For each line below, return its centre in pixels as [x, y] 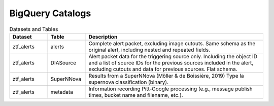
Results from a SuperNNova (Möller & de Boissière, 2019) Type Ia [166, 76]
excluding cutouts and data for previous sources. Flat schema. [163, 69]
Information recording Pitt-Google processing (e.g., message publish [171, 89]
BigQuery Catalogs [50, 13]
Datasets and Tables [34, 29]
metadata [62, 92]
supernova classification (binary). [129, 82]
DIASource [63, 62]
